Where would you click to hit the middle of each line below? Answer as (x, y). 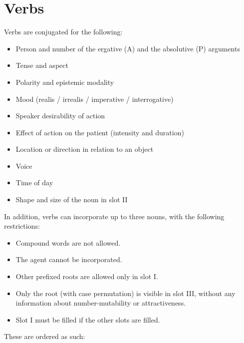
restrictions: (22, 226)
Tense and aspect (42, 65)
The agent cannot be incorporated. (69, 259)
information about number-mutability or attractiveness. (101, 303)
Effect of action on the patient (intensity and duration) (100, 132)
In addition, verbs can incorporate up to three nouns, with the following (114, 216)
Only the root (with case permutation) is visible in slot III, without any (125, 293)
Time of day (34, 182)
